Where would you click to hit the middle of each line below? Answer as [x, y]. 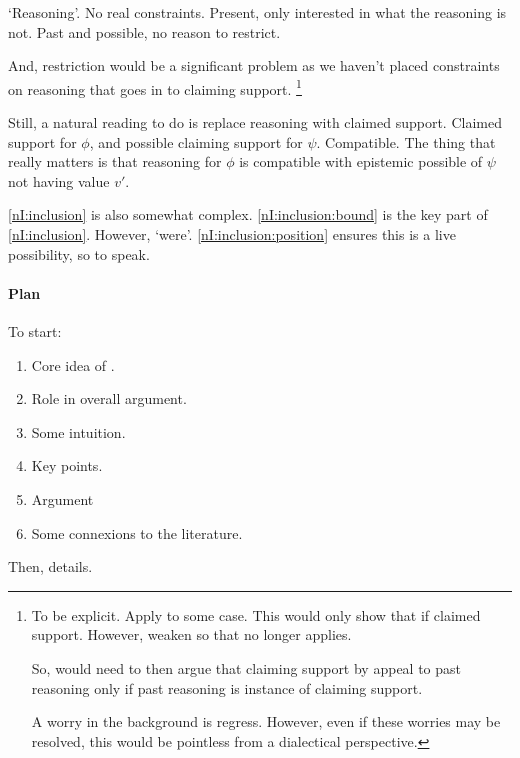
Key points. [67, 465]
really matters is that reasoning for [115, 161]
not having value [59, 180]
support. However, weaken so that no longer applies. [191, 634]
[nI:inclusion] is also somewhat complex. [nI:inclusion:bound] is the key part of [248, 214]
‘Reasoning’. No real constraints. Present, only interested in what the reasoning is [257, 12]
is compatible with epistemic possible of [361, 161]
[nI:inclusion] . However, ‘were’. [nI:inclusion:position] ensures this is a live [232, 234]
